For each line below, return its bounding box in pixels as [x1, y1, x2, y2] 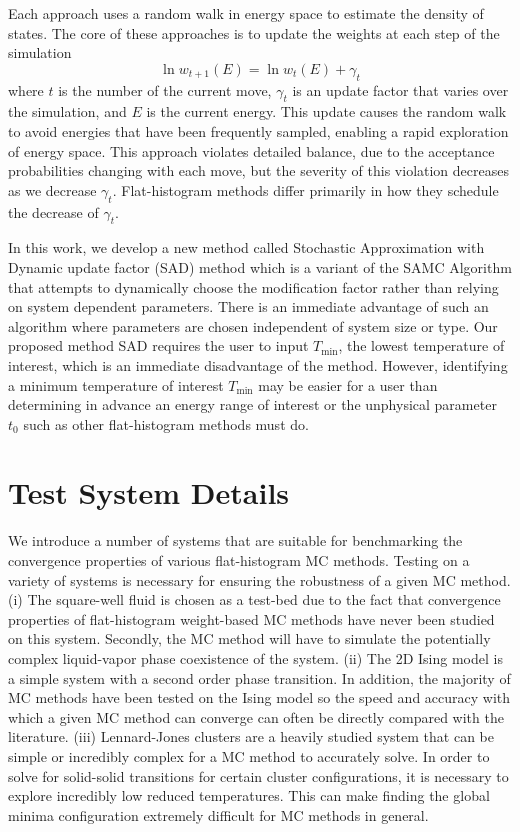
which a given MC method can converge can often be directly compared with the [8, 706, 504, 727]
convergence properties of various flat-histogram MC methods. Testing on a [8, 550, 470, 570]
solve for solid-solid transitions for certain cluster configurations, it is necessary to [8, 765, 509, 786]
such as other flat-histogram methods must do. [23, 413, 309, 434]
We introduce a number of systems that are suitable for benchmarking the [8, 530, 463, 551]
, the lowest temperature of [338, 335, 505, 356]
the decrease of [8, 201, 99, 222]
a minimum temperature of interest [8, 374, 224, 395]
